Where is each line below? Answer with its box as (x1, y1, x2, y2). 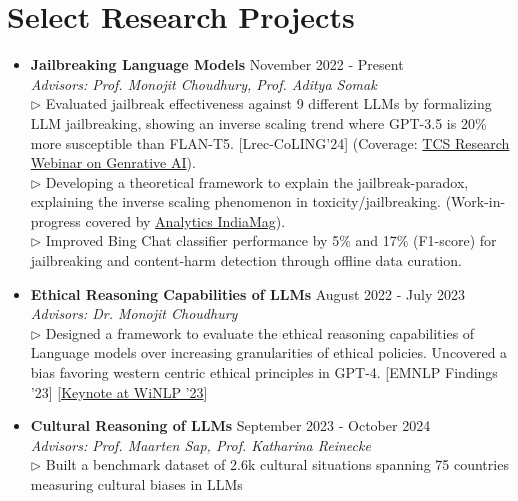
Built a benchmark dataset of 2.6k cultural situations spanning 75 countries (45, 454, 509, 475)
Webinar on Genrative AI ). (30, 152, 196, 173)
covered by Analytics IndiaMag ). (85, 210, 286, 231)
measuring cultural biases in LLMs (30, 474, 243, 494)
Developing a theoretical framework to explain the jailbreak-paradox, (45, 171, 469, 192)
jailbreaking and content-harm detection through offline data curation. (30, 250, 462, 271)
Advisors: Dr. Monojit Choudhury (30, 303, 238, 324)
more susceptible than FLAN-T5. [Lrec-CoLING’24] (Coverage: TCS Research (30, 132, 510, 153)
